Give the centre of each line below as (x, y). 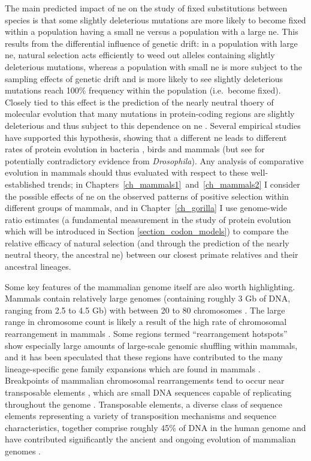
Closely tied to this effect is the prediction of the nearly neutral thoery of (139, 102)
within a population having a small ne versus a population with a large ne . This (152, 31)
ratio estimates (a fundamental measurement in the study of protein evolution (148, 219)
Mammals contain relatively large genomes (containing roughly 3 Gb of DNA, (148, 298)
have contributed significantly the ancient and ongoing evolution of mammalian (150, 439)
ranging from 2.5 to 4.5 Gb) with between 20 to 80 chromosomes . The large (145, 310)
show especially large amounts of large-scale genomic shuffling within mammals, (151, 345)
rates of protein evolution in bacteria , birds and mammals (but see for (135, 149)
